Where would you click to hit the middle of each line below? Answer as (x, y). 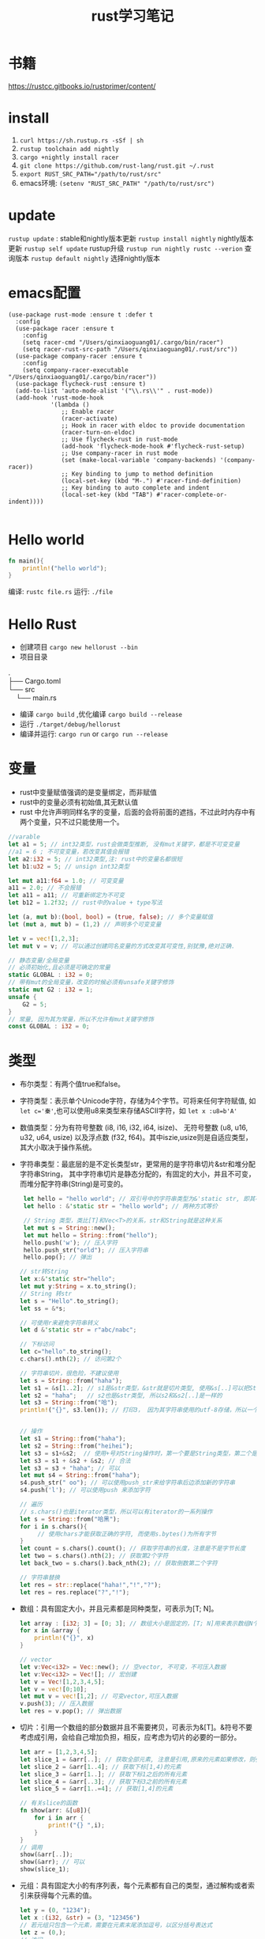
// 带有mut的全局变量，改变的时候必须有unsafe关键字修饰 (91, 983)
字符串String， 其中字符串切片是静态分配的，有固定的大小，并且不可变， (137, 1174)
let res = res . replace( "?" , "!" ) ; (75, 1592)
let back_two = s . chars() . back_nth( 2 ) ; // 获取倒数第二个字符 (119, 1563)
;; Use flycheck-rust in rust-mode (119, 439)
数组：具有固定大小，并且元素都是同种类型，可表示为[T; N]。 (119, 1608)
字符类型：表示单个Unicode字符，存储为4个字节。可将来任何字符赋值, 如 (138, 1101)
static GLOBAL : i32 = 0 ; (50, 975)
